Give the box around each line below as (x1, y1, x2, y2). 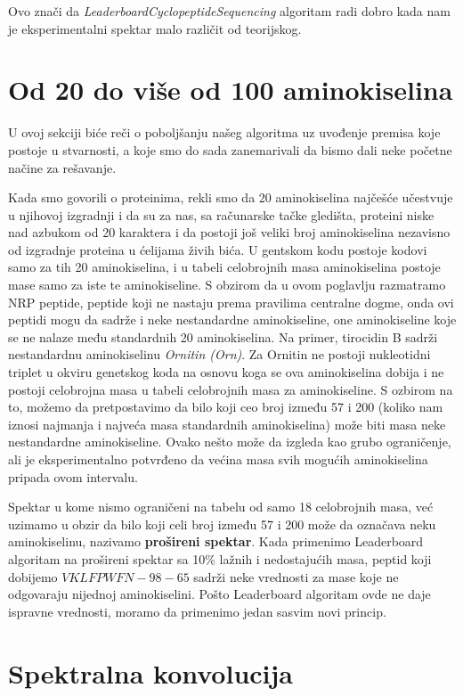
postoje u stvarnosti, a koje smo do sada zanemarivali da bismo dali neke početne (8, 140, 452, 159)
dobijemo (8, 567, 58, 585)
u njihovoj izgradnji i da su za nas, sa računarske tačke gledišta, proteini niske (8, 205, 435, 224)
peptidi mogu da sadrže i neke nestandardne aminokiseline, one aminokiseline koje (8, 310, 457, 329)
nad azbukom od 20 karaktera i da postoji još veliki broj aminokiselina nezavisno (8, 223, 451, 242)
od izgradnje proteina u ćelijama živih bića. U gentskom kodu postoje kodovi (8, 240, 427, 258)
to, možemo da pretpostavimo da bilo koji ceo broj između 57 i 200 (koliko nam (8, 397, 443, 416)
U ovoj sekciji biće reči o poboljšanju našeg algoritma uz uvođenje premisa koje (8, 123, 441, 142)
